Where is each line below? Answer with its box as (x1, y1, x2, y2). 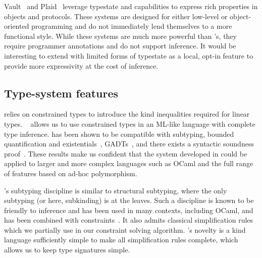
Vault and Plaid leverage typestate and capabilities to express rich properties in (4, 1, 258, 11)
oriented (4, 21, 29, 31)
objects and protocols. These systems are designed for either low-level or (4, 11, 228, 21)
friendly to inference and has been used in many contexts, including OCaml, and (4, 204, 253, 215)
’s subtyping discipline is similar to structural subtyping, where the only (4, 185, 227, 195)
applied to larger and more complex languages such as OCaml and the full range (4, 158, 253, 169)
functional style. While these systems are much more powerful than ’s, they (4, 30, 237, 41)
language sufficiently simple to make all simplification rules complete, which (4, 234, 238, 245)
